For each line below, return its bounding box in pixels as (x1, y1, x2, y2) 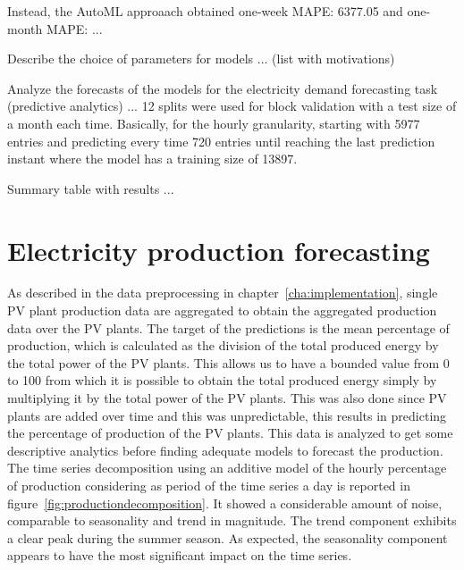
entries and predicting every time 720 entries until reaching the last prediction (7, 131, 435, 150)
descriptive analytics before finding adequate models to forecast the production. (7, 440, 443, 459)
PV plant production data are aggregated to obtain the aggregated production (7, 301, 437, 320)
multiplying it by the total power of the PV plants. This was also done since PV (7, 389, 447, 407)
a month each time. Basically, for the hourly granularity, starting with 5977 (7, 113, 420, 132)
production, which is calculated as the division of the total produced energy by (7, 336, 439, 355)
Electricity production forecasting (7, 231, 430, 268)
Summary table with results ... (7, 179, 174, 197)
